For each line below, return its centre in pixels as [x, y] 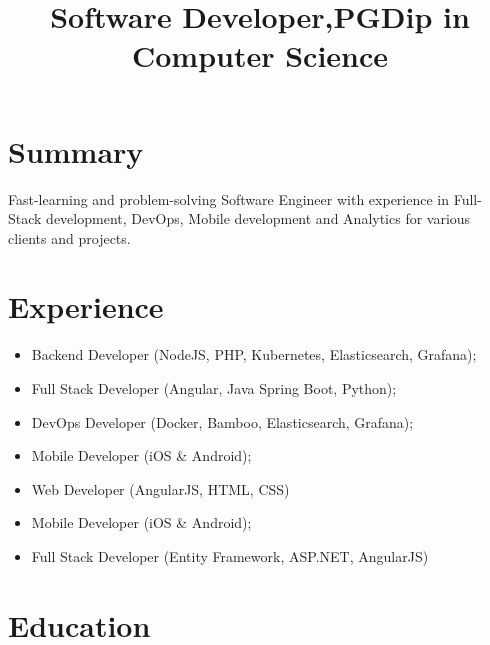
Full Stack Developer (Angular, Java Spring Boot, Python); [214, 388]
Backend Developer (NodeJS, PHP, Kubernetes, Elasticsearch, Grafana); [254, 354]
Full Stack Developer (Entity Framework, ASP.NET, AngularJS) [230, 555]
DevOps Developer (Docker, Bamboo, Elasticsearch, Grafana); [222, 421]
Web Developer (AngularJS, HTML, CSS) [160, 488]
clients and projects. [69, 237]
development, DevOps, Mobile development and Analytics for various [258, 218]
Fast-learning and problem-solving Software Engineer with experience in [228, 198]
